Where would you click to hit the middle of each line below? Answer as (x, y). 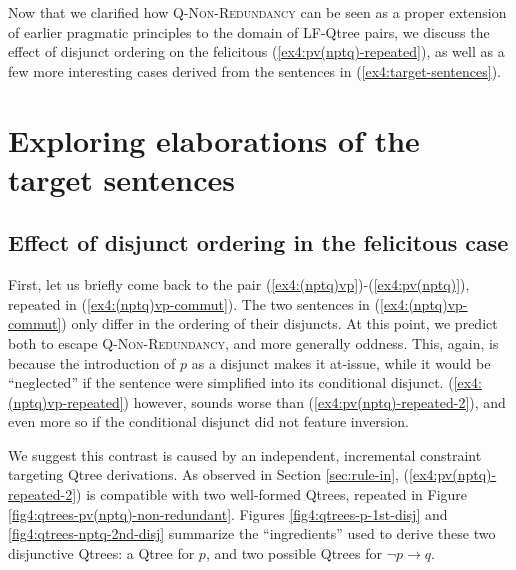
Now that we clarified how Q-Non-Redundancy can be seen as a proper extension (257, 12)
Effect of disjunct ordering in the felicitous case (258, 242)
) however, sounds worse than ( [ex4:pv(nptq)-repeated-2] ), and (314, 401)
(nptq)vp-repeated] (66, 401)
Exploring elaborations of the (214, 139)
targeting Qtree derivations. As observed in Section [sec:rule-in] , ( (209, 474)
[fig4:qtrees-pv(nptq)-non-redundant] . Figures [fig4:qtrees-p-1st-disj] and (228, 513)
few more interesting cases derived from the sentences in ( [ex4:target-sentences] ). (254, 70)
